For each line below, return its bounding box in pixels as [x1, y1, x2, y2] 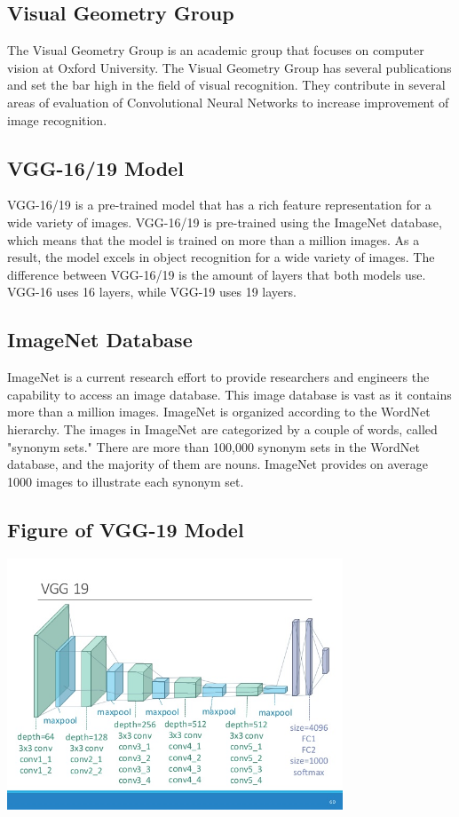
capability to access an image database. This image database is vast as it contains [7, 385, 452, 403]
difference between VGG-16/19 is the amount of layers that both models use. [7, 265, 426, 283]
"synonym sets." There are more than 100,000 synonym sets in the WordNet [7, 437, 420, 456]
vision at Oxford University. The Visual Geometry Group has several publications [7, 58, 452, 76]
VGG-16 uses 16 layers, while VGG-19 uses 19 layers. [7, 282, 297, 301]
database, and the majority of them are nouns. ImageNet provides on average [7, 455, 429, 473]
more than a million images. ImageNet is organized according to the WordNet [7, 402, 431, 421]
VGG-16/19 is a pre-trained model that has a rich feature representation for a [7, 195, 431, 214]
